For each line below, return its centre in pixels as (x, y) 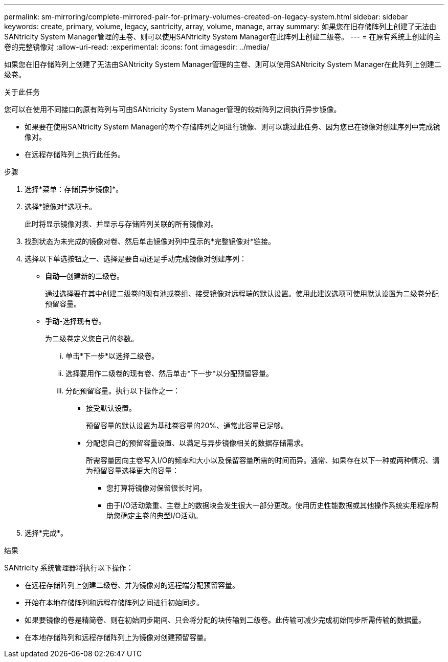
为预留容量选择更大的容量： (132, 470)
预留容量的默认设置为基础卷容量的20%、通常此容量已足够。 (187, 425)
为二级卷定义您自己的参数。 (92, 338)
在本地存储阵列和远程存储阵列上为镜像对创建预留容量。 (118, 637)
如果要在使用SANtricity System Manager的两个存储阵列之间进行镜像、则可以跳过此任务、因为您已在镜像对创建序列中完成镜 (232, 127)
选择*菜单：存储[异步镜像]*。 (74, 189)
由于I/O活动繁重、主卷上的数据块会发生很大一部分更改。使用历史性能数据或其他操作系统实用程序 (269, 505)
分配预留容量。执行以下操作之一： (123, 391)
